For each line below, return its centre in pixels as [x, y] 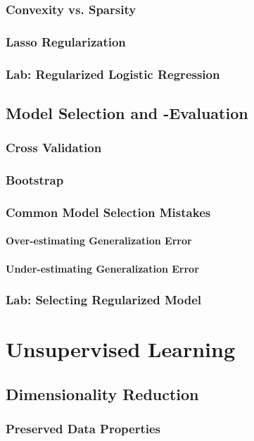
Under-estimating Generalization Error [102, 268]
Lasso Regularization [66, 41]
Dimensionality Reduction [102, 393]
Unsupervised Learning [120, 349]
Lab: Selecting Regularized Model [104, 300]
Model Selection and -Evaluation [127, 112]
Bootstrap [35, 180]
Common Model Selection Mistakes [108, 212]
